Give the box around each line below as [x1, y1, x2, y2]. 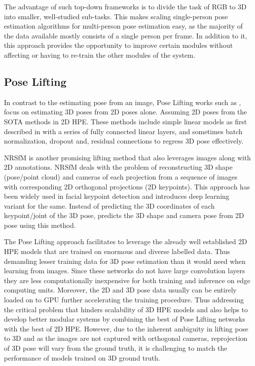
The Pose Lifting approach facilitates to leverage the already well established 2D [4, 236, 247, 247]
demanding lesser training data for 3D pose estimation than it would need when [4, 256, 246, 266]
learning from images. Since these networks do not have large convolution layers [4, 265, 245, 276]
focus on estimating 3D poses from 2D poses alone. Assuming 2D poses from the [4, 107, 247, 117]
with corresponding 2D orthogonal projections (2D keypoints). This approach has [4, 181, 250, 191]
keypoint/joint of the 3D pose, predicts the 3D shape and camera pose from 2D [4, 210, 244, 220]
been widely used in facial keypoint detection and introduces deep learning [4, 191, 229, 201]
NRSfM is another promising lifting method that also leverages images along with [4, 152, 251, 162]
